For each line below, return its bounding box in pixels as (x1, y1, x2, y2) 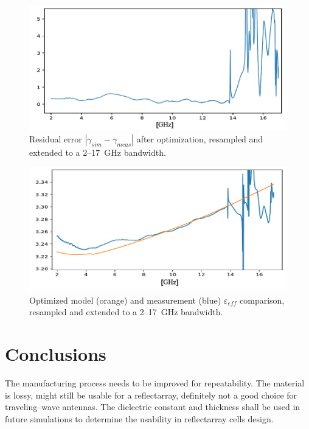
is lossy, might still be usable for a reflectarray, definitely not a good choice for (5, 388, 297, 401)
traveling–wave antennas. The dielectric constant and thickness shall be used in (5, 400, 300, 413)
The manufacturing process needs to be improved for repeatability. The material (5, 377, 305, 389)
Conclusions (5, 341, 106, 366)
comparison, (240, 293, 285, 306)
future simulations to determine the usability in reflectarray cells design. (5, 412, 274, 425)
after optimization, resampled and (136, 132, 263, 145)
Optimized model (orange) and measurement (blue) (29, 293, 221, 306)
